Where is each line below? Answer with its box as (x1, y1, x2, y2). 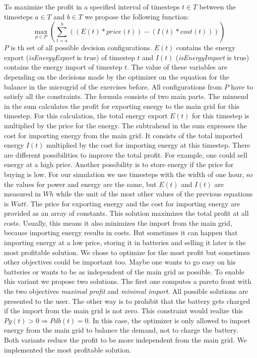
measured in (4, 188, 41, 199)
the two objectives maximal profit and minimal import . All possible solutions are (4, 286, 249, 296)
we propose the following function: (84, 11, 189, 21)
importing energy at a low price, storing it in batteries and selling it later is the (4, 237, 246, 248)
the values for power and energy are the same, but (4, 179, 157, 189)
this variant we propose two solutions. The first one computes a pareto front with (4, 276, 252, 286)
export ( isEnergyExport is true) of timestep (4, 52, 135, 62)
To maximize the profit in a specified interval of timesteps (4, 1, 180, 11)
